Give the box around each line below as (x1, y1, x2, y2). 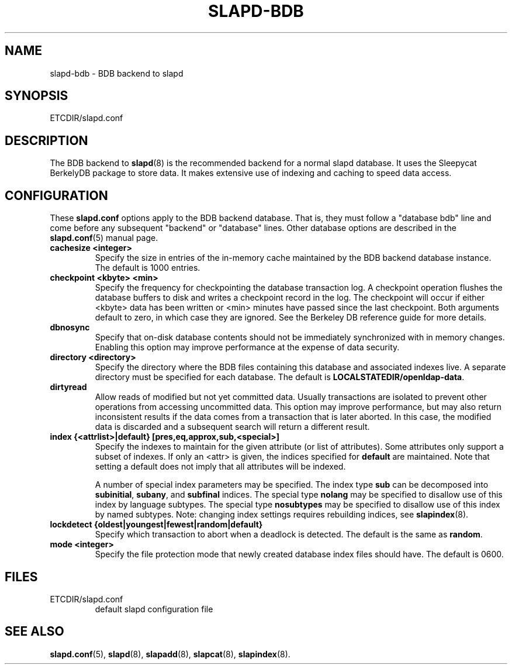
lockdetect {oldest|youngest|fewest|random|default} (50, 519, 263, 530)
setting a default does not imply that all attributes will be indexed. (95, 461, 346, 472)
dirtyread (50, 382, 87, 392)
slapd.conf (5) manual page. (50, 233, 158, 243)
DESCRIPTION (5, 133, 88, 148)
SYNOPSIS (5, 88, 68, 104)
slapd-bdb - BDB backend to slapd (50, 68, 184, 78)
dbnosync (50, 322, 90, 333)
